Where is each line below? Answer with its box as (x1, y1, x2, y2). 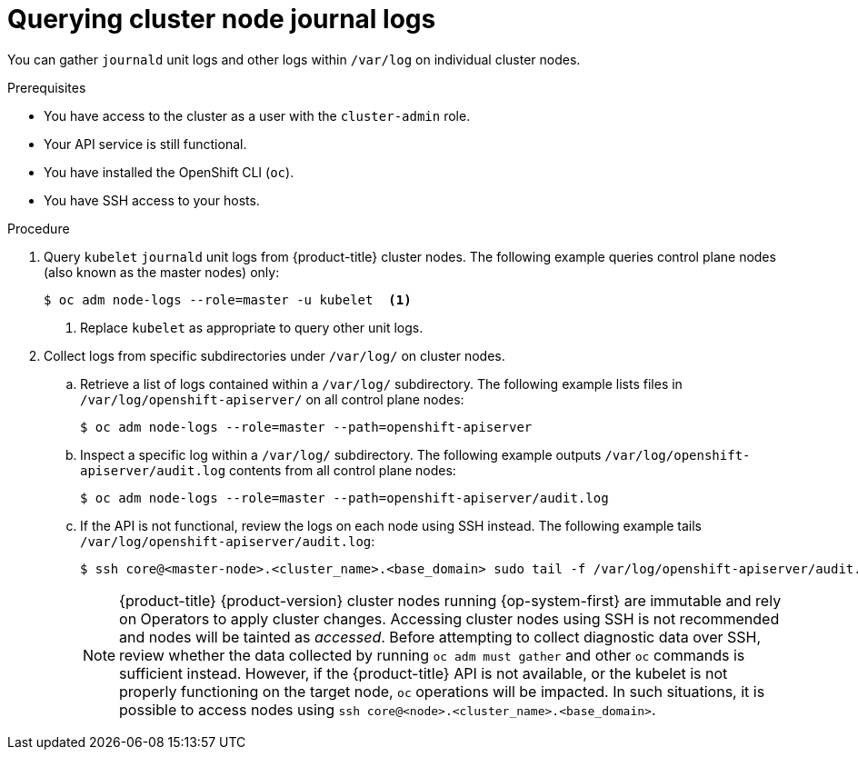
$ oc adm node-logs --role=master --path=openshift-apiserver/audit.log (80, 490, 609, 505)
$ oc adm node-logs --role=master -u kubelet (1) (44, 292, 412, 307)
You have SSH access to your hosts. (44, 192, 260, 208)
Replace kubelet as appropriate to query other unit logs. (80, 319, 424, 335)
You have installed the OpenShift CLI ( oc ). (44, 164, 294, 180)
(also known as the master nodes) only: (44, 264, 280, 280)
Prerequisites (7, 79, 86, 95)
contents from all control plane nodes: (229, 462, 456, 478)
